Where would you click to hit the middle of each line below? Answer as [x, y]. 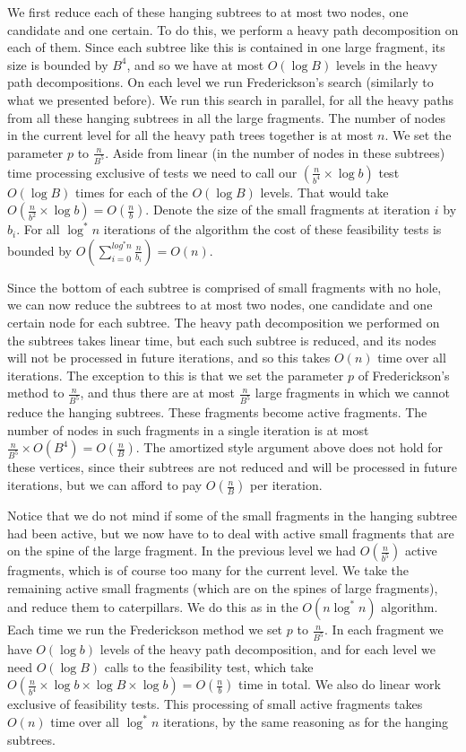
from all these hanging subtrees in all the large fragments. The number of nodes [227, 117]
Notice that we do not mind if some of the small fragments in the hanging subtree [233, 516]
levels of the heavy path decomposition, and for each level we [268, 649]
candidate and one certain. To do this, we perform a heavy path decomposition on [233, 29]
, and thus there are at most [158, 393]
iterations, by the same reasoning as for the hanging [306, 722]
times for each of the [132, 192]
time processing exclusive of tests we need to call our [152, 172]
